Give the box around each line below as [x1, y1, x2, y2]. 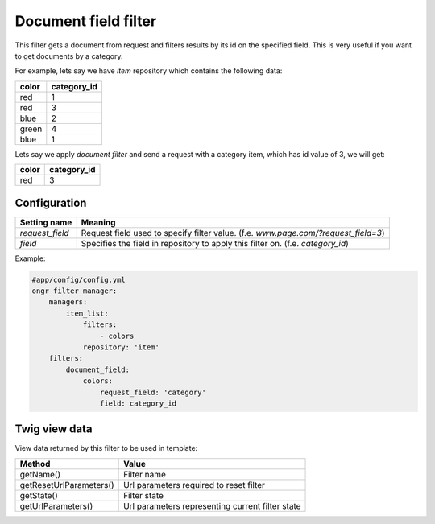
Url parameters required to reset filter [123, 479, 266, 490]
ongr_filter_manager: [31, 287, 118, 295]
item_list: [65, 308, 109, 318]
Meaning [81, 217, 116, 228]
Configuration [14, 196, 87, 209]
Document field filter [14, 12, 157, 30]
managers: [48, 298, 88, 307]
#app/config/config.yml [31, 274, 126, 284]
